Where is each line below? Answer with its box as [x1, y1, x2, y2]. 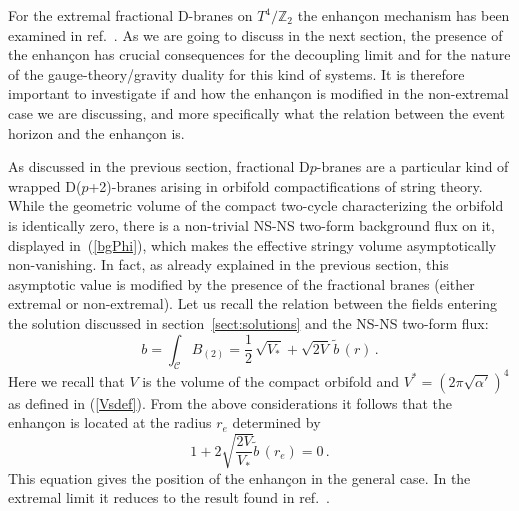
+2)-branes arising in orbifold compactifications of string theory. [88, 175, 483, 196]
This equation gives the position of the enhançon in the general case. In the [8, 467, 471, 488]
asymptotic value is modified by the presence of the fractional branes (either [8, 273, 475, 294]
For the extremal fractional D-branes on [8, 5, 253, 25]
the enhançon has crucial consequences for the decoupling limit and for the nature [8, 44, 511, 65]
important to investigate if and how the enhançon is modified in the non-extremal [8, 83, 509, 104]
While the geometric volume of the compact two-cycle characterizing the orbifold [8, 195, 504, 216]
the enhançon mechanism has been [297, 5, 510, 25]
